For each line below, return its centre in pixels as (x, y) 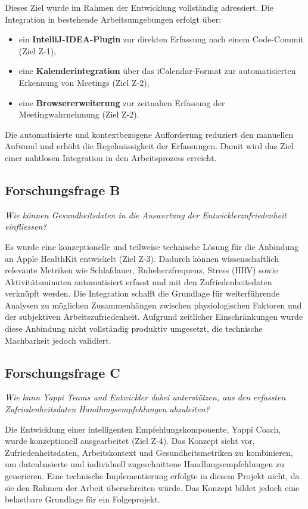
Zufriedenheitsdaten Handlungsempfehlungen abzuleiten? (107, 409)
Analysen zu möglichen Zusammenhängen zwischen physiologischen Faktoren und (153, 305)
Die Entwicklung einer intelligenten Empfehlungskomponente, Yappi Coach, (143, 429)
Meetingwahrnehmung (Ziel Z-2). (79, 114)
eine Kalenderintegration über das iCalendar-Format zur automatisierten (157, 71)
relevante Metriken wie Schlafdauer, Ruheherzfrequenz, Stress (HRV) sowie (141, 270)
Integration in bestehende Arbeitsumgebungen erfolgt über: (113, 19)
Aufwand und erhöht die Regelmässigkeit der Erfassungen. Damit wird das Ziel (149, 146)
